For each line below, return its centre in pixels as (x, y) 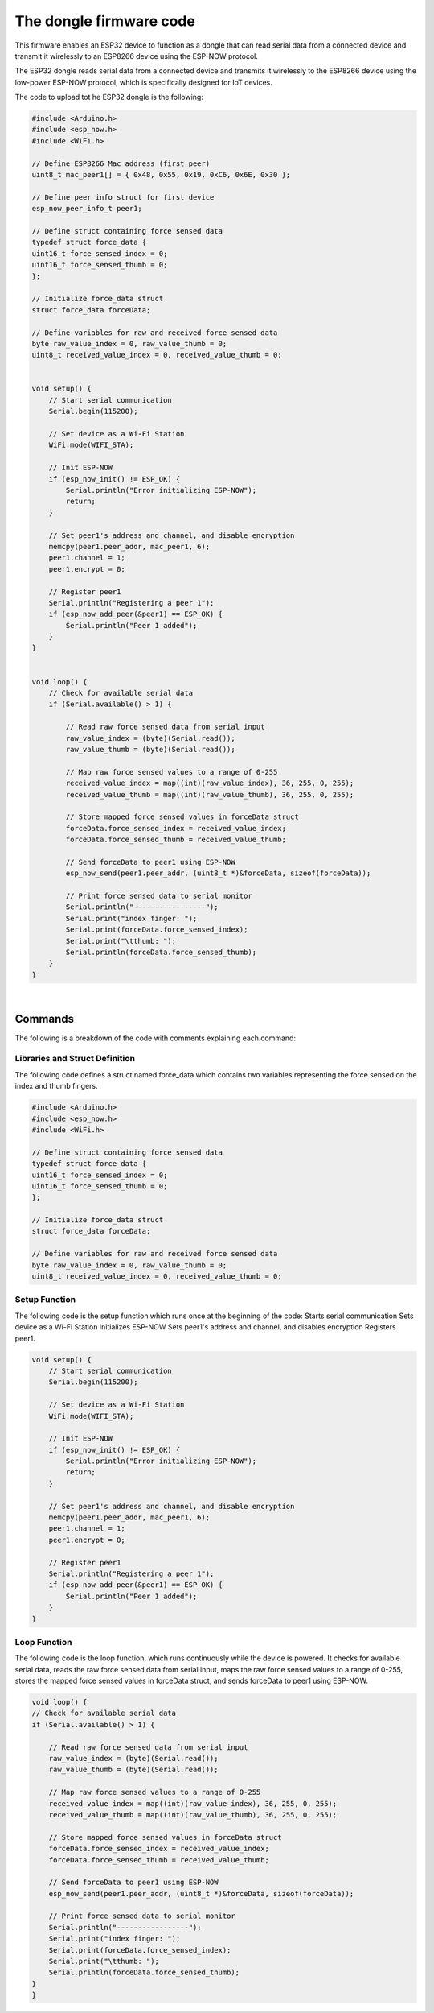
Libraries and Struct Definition (75, 1059)
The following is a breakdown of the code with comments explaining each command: (156, 1038)
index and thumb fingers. (56, 1086)
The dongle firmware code (105, 21)
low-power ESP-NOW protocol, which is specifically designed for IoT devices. (143, 82)
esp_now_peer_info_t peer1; (87, 209)
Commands (45, 1019)
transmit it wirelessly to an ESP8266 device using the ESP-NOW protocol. (137, 56)
